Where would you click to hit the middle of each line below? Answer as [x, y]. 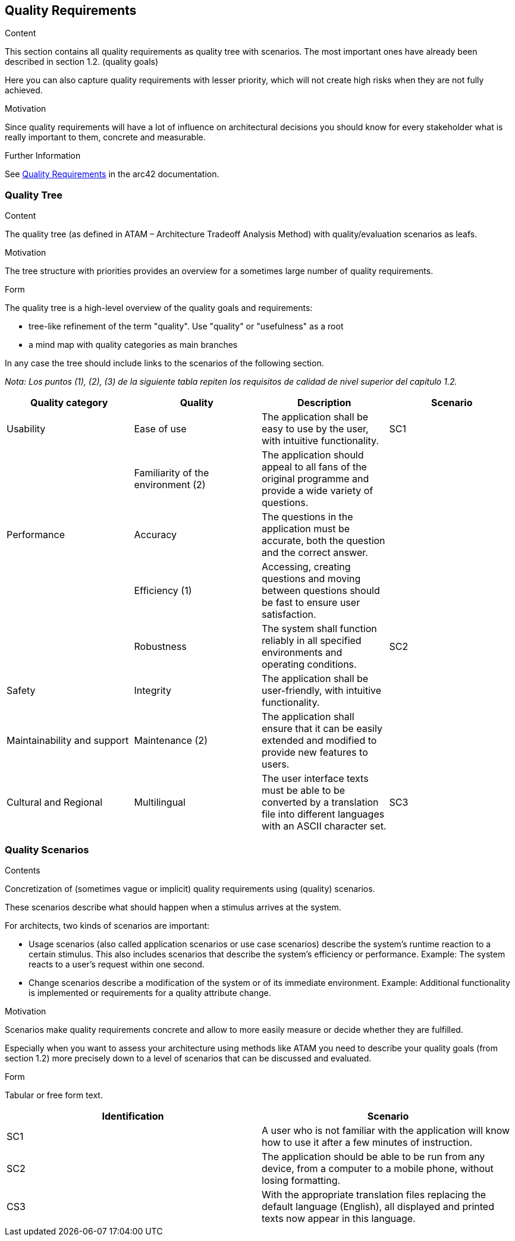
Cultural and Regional [55, 802]
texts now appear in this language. [339, 1218]
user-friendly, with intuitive [322, 691]
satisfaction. [289, 615]
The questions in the [307, 517]
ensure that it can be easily [322, 729]
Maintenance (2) [171, 741]
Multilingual [160, 802]
